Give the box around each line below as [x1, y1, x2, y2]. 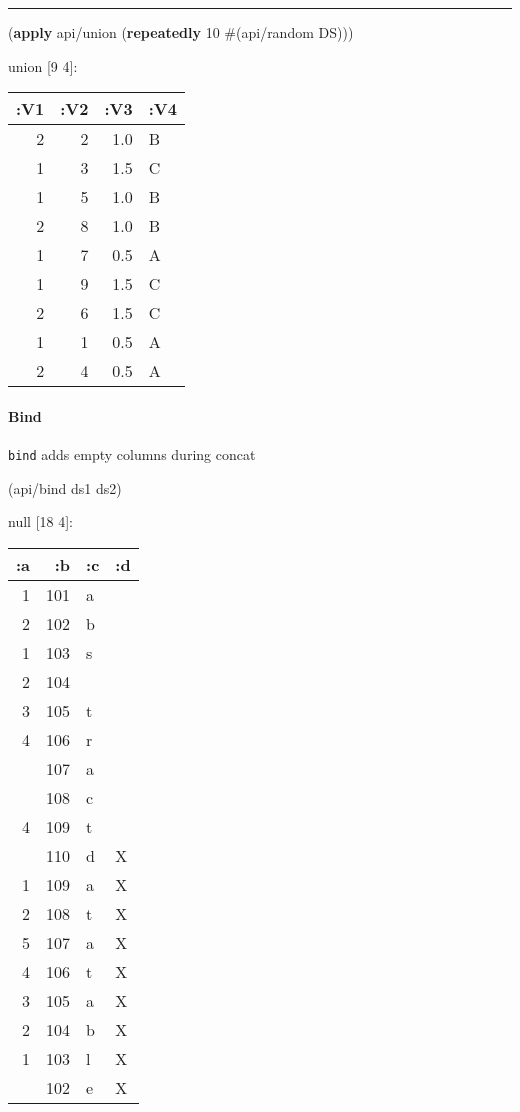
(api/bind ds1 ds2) [8, 477, 122, 498]
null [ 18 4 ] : [8, 511, 74, 532]
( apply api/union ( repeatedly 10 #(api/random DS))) [8, 22, 354, 42]
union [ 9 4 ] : [8, 55, 78, 76]
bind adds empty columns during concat [8, 443, 256, 464]
